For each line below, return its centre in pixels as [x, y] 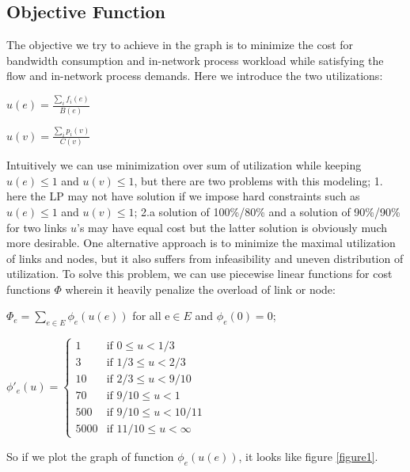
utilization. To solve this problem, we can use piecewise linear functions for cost [199, 274]
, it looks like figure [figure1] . [308, 456]
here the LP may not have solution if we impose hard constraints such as [183, 196]
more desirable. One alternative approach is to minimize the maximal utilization [201, 243]
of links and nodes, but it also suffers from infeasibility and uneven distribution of [205, 258]
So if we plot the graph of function [90, 456]
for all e [151, 316]
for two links [37, 227]
